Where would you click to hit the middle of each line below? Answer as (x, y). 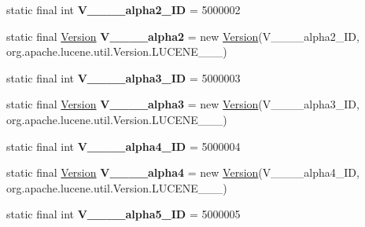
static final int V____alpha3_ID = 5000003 (124, 77)
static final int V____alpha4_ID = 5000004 (124, 146)
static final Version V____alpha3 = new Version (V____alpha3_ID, (183, 104)
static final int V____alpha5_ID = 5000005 (124, 214)
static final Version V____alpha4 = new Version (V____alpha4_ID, (183, 172)
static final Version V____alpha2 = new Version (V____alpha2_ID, (183, 36)
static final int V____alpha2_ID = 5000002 (124, 9)
